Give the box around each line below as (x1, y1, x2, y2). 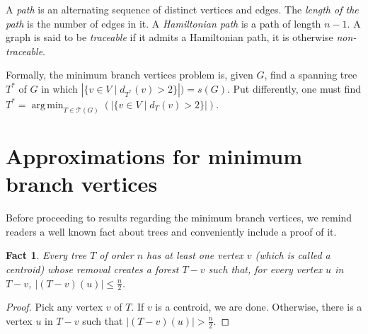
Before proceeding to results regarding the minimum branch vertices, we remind (6, 210, 352, 225)
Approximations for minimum (6, 142, 303, 171)
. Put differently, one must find (227, 81, 361, 96)
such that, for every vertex (208, 261, 323, 276)
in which (41, 81, 78, 96)
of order (99, 248, 134, 263)
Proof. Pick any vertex (6, 299, 103, 314)
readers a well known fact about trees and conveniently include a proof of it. (6, 224, 337, 238)
